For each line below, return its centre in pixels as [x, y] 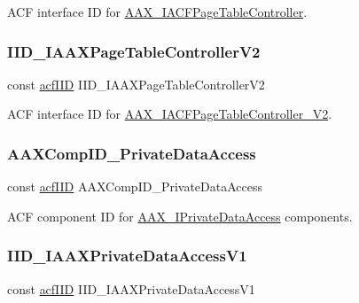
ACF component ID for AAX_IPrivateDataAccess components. [180, 216]
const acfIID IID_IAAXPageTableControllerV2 [136, 84]
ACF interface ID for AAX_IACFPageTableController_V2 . [170, 114]
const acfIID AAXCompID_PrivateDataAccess [135, 186]
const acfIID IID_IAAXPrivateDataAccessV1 [131, 288]
